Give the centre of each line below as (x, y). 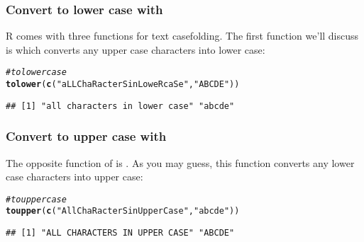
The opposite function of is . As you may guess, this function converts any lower (180, 162)
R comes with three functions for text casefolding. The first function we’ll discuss (182, 36)
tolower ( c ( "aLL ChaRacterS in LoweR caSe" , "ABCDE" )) (123, 85)
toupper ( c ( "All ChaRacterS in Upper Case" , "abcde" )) (123, 211)
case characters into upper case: (75, 177)
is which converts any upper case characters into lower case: (136, 49)
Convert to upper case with (86, 136)
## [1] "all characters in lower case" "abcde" (120, 106)
